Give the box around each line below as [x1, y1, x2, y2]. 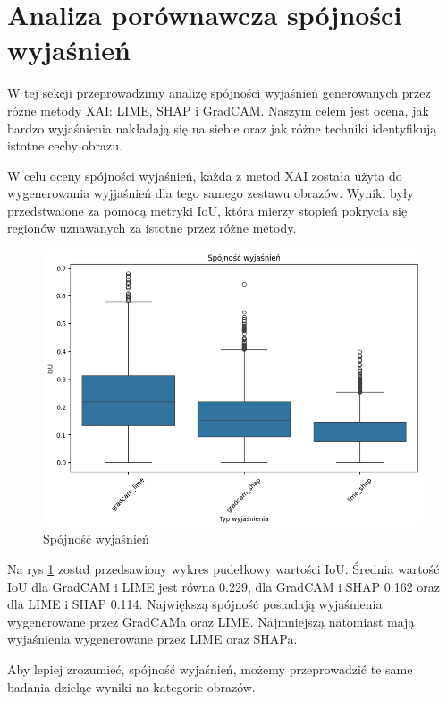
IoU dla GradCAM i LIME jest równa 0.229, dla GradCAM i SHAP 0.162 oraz [7, 577, 441, 595]
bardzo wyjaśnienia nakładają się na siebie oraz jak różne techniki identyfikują [7, 118, 437, 137]
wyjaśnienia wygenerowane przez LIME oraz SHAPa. [7, 629, 298, 648]
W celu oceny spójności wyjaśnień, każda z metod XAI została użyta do [7, 166, 402, 184]
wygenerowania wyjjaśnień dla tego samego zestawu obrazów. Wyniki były [7, 184, 414, 202]
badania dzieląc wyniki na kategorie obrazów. [7, 677, 256, 696]
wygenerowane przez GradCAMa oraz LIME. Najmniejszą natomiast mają [7, 612, 415, 630]
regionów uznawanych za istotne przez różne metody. [7, 218, 297, 237]
